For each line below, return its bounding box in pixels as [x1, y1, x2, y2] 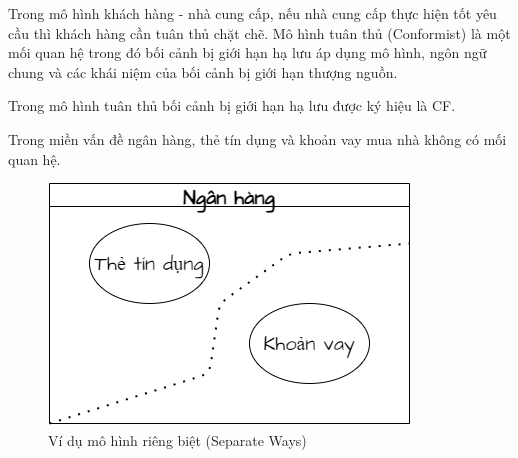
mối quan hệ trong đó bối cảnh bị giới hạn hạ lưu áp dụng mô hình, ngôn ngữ [8, 42, 487, 63]
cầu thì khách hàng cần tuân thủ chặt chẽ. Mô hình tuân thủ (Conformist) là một [8, 22, 511, 43]
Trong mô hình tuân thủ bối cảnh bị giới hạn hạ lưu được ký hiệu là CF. [8, 95, 456, 116]
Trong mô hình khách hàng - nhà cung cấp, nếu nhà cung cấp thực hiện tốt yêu [8, 3, 497, 23]
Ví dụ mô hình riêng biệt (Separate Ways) [48, 429, 307, 450]
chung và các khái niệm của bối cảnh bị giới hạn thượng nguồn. [8, 61, 398, 82]
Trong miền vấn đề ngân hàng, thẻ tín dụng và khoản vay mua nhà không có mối [8, 128, 507, 149]
